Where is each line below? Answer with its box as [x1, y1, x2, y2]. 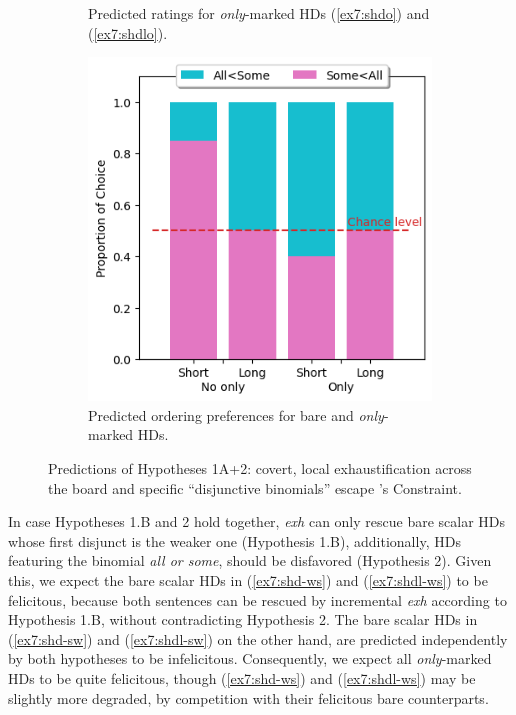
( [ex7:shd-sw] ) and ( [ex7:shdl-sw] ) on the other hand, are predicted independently [8, 628, 508, 649]
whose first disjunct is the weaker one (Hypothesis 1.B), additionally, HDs [8, 530, 461, 551]
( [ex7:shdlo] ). [88, 22, 168, 43]
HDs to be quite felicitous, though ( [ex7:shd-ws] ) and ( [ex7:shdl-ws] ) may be [8, 667, 476, 688]
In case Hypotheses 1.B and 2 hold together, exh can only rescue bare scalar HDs [8, 511, 506, 532]
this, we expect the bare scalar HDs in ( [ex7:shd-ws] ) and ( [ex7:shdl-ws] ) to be [8, 569, 488, 590]
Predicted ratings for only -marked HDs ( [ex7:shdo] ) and [88, 3, 430, 23]
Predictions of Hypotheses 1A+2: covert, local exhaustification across [48, 457, 472, 478]
